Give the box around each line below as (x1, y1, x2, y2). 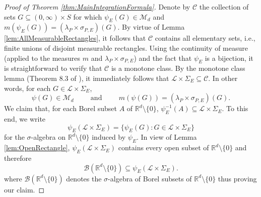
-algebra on (31, 132, 66, 142)
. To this (222, 103, 248, 114)
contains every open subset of (118, 142, 209, 153)
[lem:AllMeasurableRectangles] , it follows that (4, 33, 146, 43)
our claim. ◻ (4, 184, 45, 194)
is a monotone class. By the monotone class (111, 63, 245, 73)
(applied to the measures (4, 52, 81, 63)
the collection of (199, 2, 249, 12)
